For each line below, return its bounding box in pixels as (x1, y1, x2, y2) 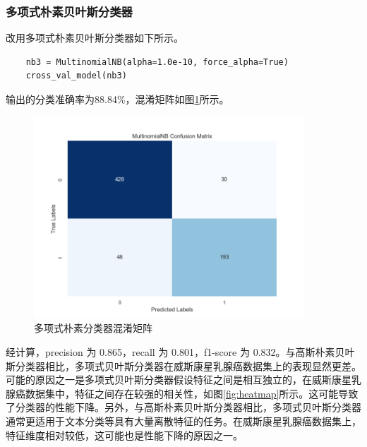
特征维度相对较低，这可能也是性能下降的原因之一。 (6, 427, 243, 442)
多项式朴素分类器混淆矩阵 (34, 321, 152, 335)
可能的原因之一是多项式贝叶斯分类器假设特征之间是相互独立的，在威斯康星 (6, 372, 351, 387)
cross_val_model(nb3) (25, 71, 127, 81)
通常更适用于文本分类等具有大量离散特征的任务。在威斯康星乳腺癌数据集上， (6, 413, 361, 428)
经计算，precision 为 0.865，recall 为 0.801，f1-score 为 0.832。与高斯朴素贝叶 (6, 344, 355, 359)
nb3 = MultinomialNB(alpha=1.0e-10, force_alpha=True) (25, 56, 289, 67)
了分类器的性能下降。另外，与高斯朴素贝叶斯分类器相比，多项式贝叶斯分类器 (6, 400, 361, 415)
